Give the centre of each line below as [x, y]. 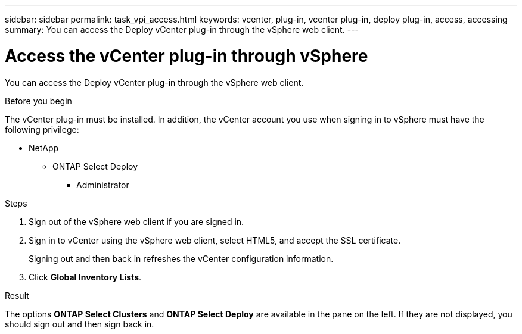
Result [17, 295]
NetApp [44, 148]
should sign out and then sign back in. [80, 324]
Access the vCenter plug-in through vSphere [187, 56]
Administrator [103, 185]
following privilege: [42, 129]
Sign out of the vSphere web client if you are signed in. [136, 221]
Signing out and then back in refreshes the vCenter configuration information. [181, 258]
